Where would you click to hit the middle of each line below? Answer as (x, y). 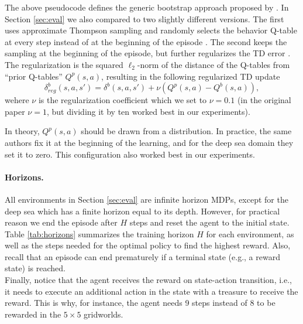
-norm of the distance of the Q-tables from (214, 64)
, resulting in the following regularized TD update (191, 76)
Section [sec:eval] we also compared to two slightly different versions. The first (144, 18)
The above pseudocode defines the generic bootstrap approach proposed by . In (147, 7)
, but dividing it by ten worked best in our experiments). (148, 111)
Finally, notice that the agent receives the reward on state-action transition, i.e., (148, 280)
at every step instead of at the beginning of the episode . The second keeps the (146, 41)
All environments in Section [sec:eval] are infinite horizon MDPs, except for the (147, 199)
